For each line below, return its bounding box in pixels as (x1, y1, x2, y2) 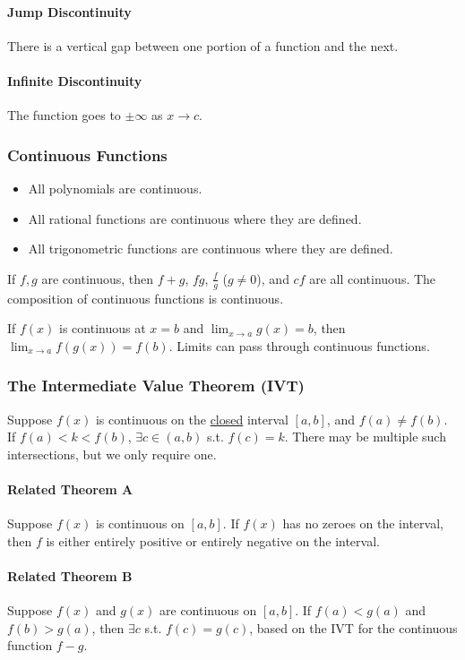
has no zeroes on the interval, (282, 514, 443, 533)
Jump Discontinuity (7, 2, 132, 21)
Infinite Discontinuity (7, 71, 142, 90)
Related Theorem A (7, 479, 133, 498)
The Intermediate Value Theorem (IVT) (7, 374, 305, 397)
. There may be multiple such (284, 427, 446, 446)
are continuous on (159, 601, 257, 620)
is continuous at (59, 319, 146, 338)
